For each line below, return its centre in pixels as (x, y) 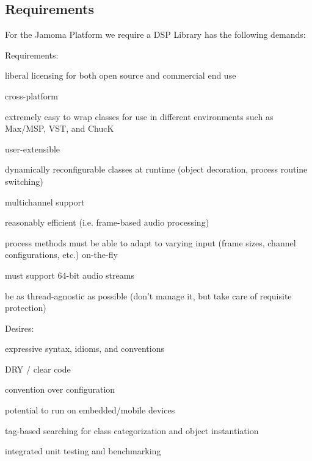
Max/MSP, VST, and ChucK (60, 128)
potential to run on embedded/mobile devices (90, 410)
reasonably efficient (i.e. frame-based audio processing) (107, 222)
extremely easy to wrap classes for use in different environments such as (139, 116)
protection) (26, 308)
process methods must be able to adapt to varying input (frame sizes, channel (151, 242)
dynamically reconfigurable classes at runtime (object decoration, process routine (156, 169)
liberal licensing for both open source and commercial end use (121, 75)
